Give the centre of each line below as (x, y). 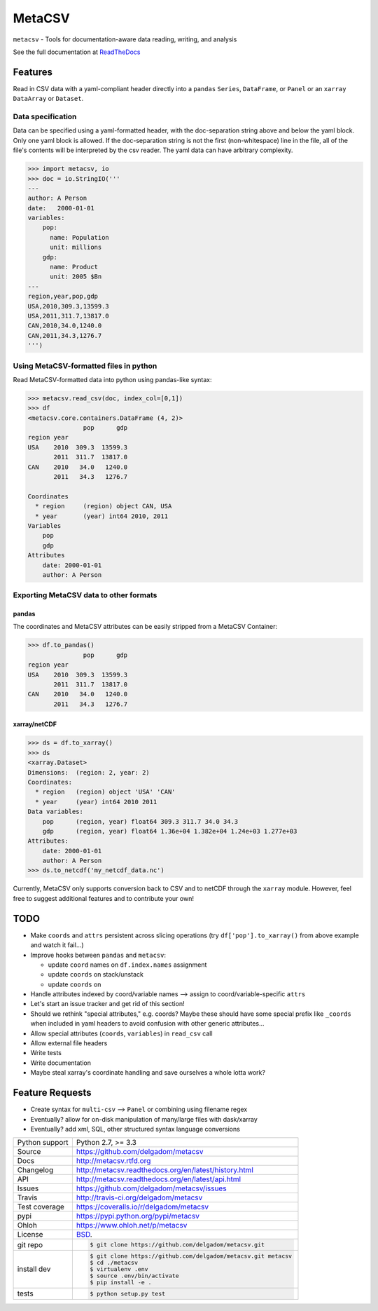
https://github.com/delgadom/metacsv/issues (151, 1188)
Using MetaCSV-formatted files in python (85, 366)
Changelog (35, 1170)
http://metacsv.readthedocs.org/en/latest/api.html (159, 1179)
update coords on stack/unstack (96, 974)
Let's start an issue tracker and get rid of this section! (107, 1004)
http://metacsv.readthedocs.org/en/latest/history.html (164, 1170)
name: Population (80, 237)
